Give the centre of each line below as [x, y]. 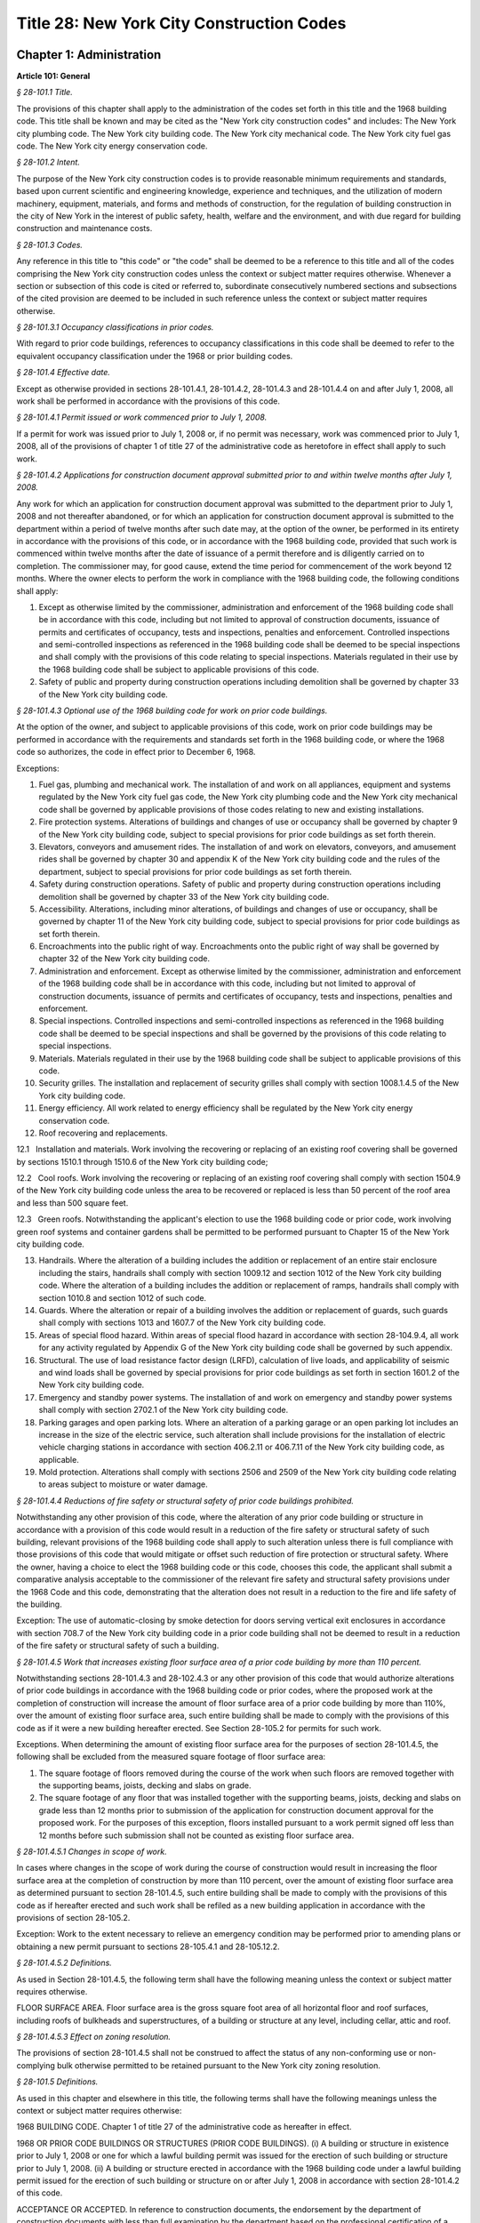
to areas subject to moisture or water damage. [123, 1484]
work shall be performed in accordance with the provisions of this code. [148, 401]
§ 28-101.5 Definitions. [57, 2082]
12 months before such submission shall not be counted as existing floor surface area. [196, 1835]
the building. [39, 1604]
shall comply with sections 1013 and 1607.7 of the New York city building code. [182, 1323]
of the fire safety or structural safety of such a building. [118, 1646]
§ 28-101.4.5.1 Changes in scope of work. [92, 1852]
